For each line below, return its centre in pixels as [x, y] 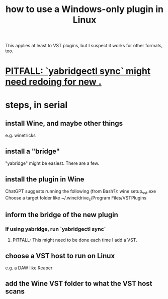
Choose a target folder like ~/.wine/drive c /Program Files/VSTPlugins [76, 198]
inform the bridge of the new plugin [62, 215]
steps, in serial [36, 105]
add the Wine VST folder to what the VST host [79, 284]
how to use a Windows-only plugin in [85, 9]
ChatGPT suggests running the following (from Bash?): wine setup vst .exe [81, 192]
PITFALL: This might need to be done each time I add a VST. [75, 240]
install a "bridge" [33, 151]
